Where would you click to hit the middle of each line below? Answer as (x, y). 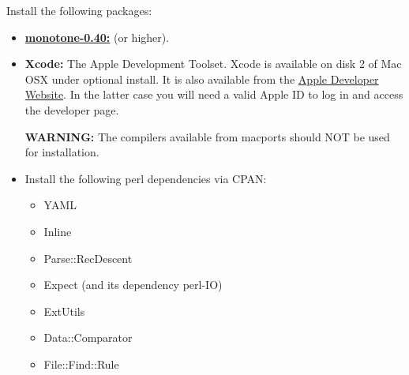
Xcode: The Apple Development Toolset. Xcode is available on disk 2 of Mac (213, 64)
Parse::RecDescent (88, 258)
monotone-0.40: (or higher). (97, 37)
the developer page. (72, 109)
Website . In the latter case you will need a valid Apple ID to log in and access (214, 94)
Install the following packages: (79, 10)
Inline (58, 231)
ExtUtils (64, 311)
